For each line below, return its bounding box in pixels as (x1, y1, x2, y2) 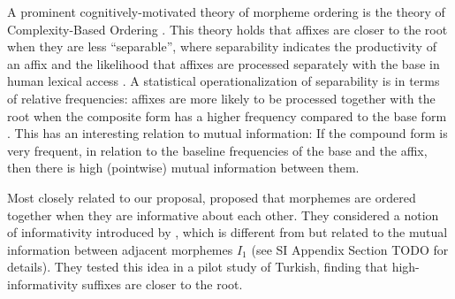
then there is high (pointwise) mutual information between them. (7, 158, 360, 177)
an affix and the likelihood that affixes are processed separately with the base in (7, 54, 440, 73)
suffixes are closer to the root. (81, 274, 243, 293)
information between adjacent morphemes (7, 240, 233, 258)
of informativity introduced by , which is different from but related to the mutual (7, 223, 448, 241)
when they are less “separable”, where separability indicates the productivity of (7, 37, 436, 56)
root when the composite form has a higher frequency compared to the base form (7, 106, 447, 125)
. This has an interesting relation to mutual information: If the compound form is (7, 124, 448, 142)
